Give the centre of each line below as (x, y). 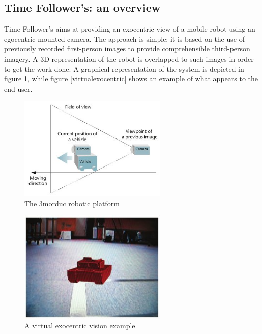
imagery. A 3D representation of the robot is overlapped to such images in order (129, 58)
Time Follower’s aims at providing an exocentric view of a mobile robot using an (130, 29)
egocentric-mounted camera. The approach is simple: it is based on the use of (124, 38)
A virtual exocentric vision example (80, 326)
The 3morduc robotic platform (72, 203)
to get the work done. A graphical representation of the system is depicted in (124, 68)
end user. (18, 88)
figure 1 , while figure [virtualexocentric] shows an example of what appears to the (131, 79)
